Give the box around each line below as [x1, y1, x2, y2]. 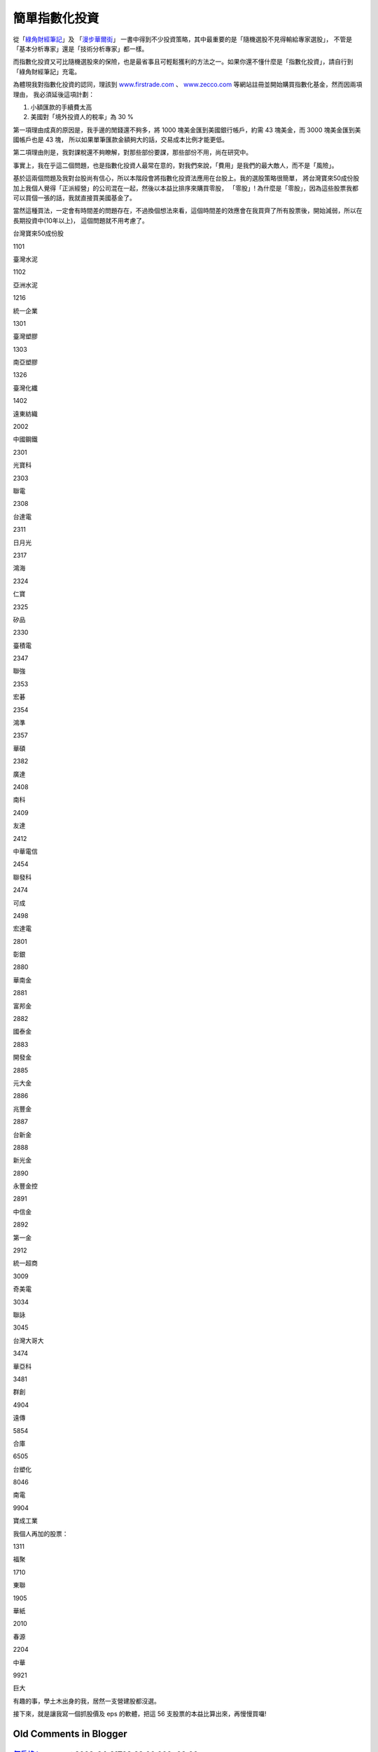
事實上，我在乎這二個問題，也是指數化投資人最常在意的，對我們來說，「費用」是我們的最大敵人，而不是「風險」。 [13, 161, 338, 170]
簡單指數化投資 [13, 11, 99, 26]
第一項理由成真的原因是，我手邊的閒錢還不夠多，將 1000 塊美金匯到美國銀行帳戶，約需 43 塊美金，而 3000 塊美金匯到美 [13, 125, 361, 134]
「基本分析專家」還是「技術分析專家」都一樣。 [13, 44, 148, 53]
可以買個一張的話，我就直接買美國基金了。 [13, 193, 136, 203]
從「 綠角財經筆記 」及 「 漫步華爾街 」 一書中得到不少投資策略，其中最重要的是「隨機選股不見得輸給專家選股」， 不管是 [13, 35, 353, 43]
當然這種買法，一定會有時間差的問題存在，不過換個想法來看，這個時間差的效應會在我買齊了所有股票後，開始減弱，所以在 [13, 207, 363, 215]
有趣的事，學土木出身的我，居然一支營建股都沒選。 [13, 1697, 160, 1705]
